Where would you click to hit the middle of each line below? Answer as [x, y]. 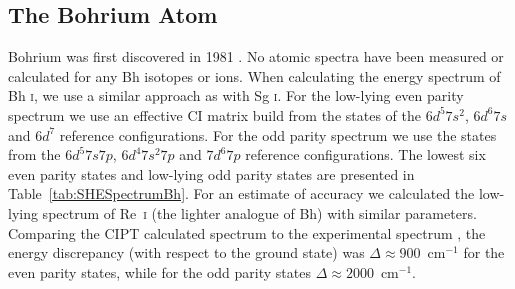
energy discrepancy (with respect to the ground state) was [186, 252]
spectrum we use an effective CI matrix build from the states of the [214, 114]
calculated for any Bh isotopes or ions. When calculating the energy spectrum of [254, 75]
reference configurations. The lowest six [365, 154]
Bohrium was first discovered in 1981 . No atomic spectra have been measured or [256, 56]
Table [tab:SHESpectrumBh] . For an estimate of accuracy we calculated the [241, 193]
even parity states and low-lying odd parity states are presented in [211, 173]
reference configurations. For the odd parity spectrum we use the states [278, 134]
